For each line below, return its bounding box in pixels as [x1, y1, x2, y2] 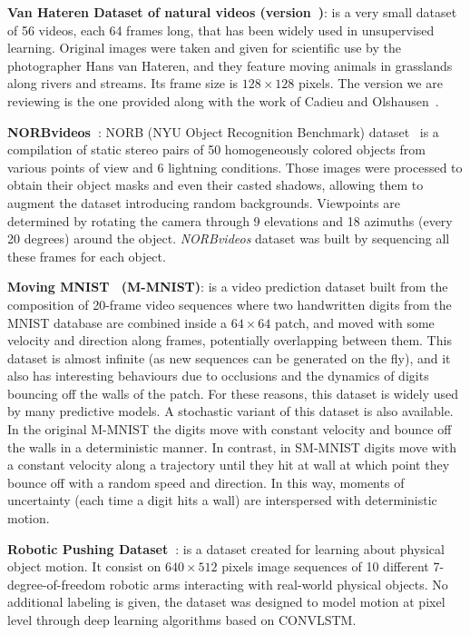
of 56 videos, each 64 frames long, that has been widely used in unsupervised [7, 20, 435, 39]
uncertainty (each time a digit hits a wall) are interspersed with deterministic [7, 491, 437, 510]
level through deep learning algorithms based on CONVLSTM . [7, 610, 357, 629]
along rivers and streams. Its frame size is [7, 74, 239, 93]
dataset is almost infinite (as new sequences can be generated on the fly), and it [7, 348, 451, 367]
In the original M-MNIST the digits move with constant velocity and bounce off [7, 420, 452, 439]
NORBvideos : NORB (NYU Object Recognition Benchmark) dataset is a [7, 122, 439, 141]
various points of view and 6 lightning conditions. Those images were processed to [7, 157, 463, 176]
